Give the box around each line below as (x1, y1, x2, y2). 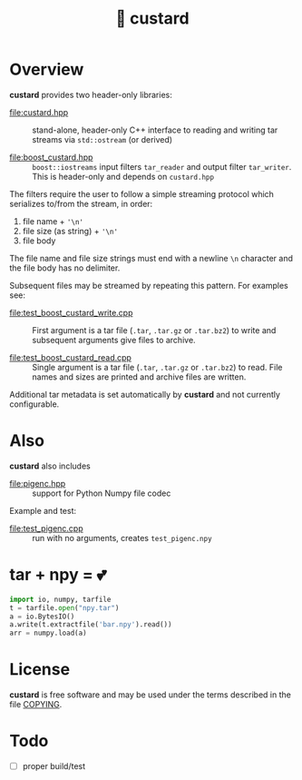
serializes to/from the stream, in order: (9, 198, 153, 209)
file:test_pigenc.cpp (9, 522, 83, 534)
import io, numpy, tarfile (9, 595, 112, 604)
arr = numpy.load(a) (9, 628, 88, 638)
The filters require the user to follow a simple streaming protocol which (9, 188, 275, 199)
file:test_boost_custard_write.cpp (9, 307, 133, 318)
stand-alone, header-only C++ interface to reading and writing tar (32, 124, 278, 135)
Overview (9, 59, 84, 80)
